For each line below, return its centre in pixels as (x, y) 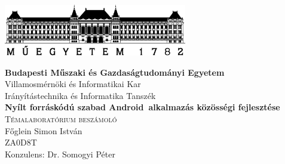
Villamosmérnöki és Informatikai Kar (73, 84)
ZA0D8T (21, 142)
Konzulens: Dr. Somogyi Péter (60, 154)
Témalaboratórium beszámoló (61, 119)
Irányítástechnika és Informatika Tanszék (80, 95)
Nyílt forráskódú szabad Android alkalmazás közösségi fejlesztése (142, 107)
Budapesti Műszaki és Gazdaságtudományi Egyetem (115, 72)
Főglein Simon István (44, 130)
